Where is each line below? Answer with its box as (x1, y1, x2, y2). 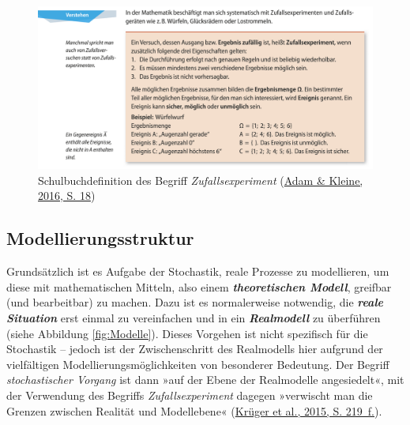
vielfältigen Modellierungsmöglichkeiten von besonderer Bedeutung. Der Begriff (6, 355, 389, 372)
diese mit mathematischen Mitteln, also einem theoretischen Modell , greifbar (6, 278, 392, 295)
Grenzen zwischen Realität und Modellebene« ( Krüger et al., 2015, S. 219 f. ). (6, 402, 382, 419)
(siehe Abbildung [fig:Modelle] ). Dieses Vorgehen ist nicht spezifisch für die (6, 325, 368, 341)
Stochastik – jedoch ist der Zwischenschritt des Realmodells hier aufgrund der (6, 340, 383, 357)
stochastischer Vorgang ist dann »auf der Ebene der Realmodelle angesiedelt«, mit (6, 371, 404, 388)
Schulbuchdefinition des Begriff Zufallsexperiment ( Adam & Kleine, (38, 171, 363, 188)
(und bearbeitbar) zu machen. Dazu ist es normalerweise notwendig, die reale (6, 294, 384, 310)
